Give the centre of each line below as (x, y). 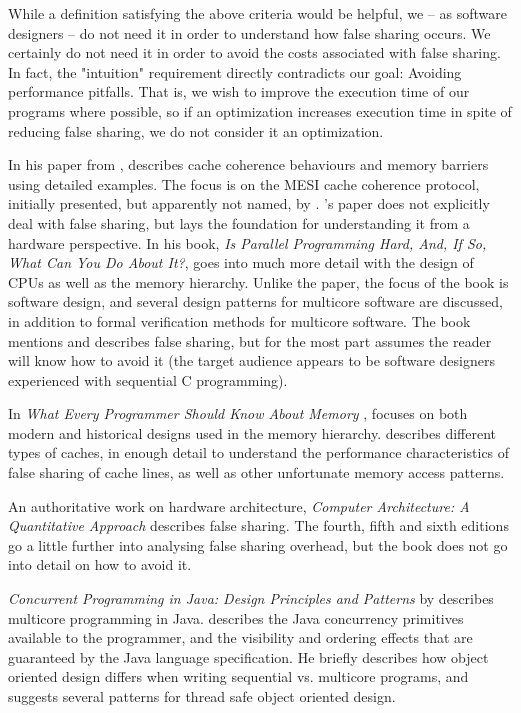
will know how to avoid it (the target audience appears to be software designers (251, 360)
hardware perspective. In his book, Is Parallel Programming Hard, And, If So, (247, 242)
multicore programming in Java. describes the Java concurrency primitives (236, 617)
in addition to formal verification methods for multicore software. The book (239, 320)
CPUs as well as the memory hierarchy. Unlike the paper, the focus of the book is (258, 281)
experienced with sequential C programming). (148, 379)
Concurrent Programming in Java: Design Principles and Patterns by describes (251, 598)
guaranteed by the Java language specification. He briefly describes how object (248, 656)
